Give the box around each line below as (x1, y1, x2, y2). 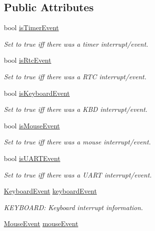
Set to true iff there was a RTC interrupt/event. (4, 71, 147, 81)
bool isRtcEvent (4, 55, 51, 65)
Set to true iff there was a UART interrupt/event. (4, 169, 152, 179)
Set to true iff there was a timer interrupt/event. (4, 38, 148, 49)
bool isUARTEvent (4, 153, 61, 163)
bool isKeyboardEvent (4, 88, 70, 98)
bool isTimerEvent (4, 22, 59, 33)
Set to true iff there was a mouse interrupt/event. (4, 137, 151, 147)
